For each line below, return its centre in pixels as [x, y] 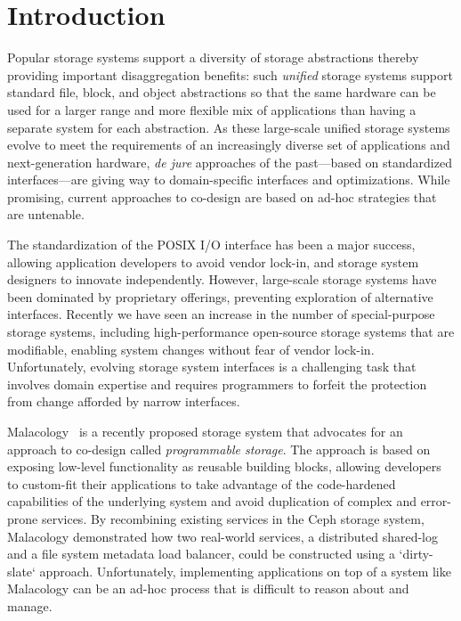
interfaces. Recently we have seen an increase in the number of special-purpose [221, 314]
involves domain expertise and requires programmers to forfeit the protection [217, 384]
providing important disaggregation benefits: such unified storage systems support [230, 74]
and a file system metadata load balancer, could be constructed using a [201, 554]
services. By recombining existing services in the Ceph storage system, [233, 518]
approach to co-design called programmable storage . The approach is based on [219, 449]
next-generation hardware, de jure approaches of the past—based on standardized [230, 162]
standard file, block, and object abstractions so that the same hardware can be [222, 92]
